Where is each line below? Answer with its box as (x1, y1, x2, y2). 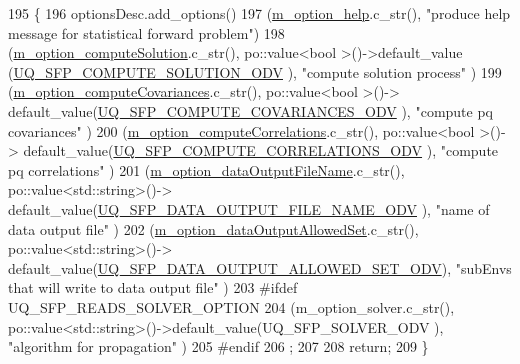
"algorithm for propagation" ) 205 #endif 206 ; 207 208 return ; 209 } (8, 336, 429, 357)
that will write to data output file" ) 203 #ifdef (8, 277, 298, 298)
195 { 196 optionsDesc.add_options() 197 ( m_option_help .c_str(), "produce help (8, 3, 511, 23)
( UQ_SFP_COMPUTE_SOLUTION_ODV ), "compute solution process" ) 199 (8, 61, 502, 82)
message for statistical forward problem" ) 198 (8, 22, 285, 43)
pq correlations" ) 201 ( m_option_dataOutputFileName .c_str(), (8, 159, 405, 180)
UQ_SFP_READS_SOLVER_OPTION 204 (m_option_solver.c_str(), (8, 296, 455, 317)
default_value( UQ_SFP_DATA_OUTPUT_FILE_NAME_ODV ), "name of (8, 198, 490, 219)
